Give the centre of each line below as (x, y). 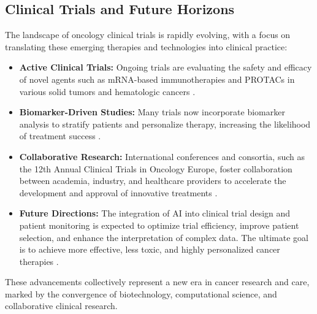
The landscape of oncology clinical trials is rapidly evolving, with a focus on (148, 35)
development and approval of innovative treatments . (118, 192)
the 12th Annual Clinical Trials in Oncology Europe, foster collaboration (156, 168)
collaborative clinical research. (61, 306)
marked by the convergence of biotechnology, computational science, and (141, 293)
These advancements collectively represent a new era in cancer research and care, (157, 282)
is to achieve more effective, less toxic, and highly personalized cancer (150, 249)
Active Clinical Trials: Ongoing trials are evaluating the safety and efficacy (166, 67)
